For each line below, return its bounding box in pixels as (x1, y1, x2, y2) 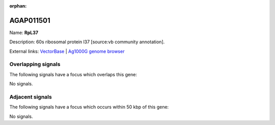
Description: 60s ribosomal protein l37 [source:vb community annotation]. (9, 39, 165, 45)
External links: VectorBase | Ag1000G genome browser (9, 48, 125, 54)
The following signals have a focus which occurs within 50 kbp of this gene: (9, 104, 169, 110)
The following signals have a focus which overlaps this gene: (9, 71, 137, 77)
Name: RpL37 (9, 29, 38, 36)
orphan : (9, 3, 27, 9)
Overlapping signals (9, 61, 61, 68)
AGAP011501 (9, 16, 50, 25)
